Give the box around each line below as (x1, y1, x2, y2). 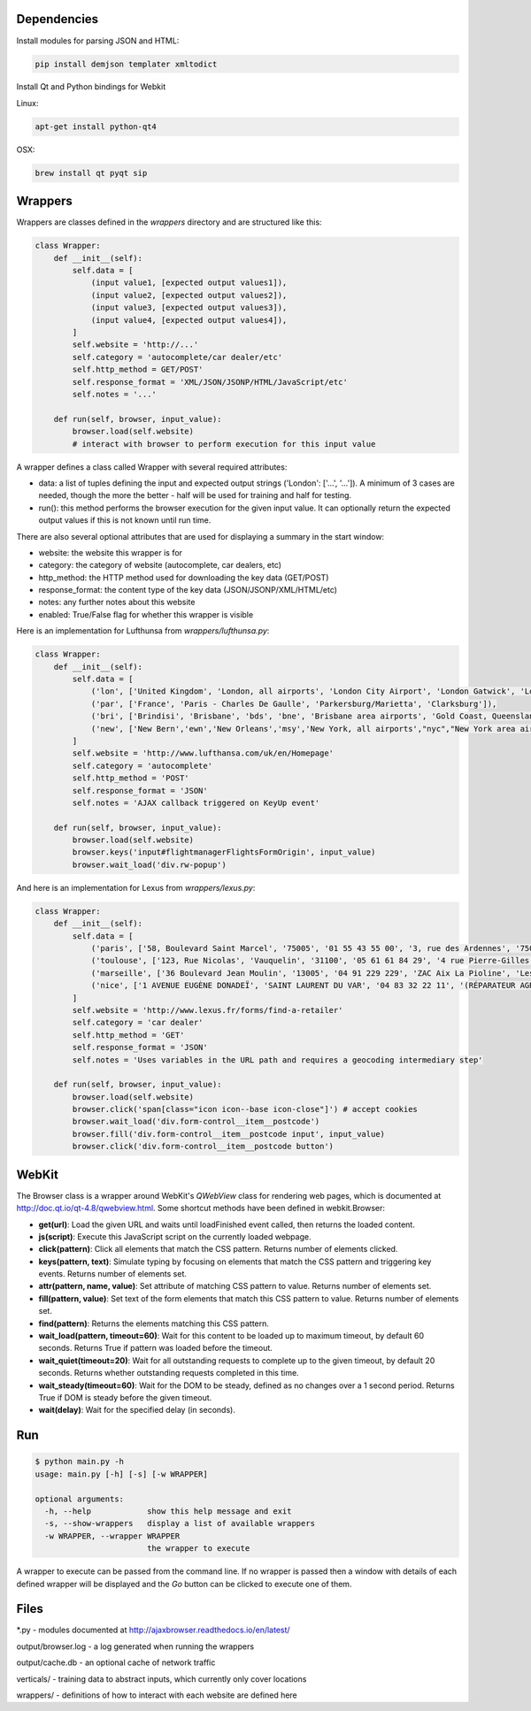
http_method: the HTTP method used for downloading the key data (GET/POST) (38, 572, 329, 583)
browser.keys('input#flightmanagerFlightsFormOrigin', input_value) (72, 848, 376, 857)
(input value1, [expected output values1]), (90, 278, 288, 288)
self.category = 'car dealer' (72, 1017, 204, 1028)
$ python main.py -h (35, 1456, 124, 1467)
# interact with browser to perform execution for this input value (72, 439, 376, 449)
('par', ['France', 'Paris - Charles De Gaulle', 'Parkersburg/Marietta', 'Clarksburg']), (90, 699, 497, 709)
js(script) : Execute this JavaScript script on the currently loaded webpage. (38, 1231, 312, 1242)
